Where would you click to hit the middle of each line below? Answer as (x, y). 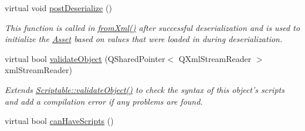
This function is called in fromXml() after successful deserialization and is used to (152, 27)
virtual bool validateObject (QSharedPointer (85, 58)
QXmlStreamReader (215, 58)
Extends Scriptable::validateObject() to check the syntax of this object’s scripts (145, 89)
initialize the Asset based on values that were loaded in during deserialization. (144, 39)
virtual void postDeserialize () (58, 8)
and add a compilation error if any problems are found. (104, 101)
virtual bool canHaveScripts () (59, 121)
